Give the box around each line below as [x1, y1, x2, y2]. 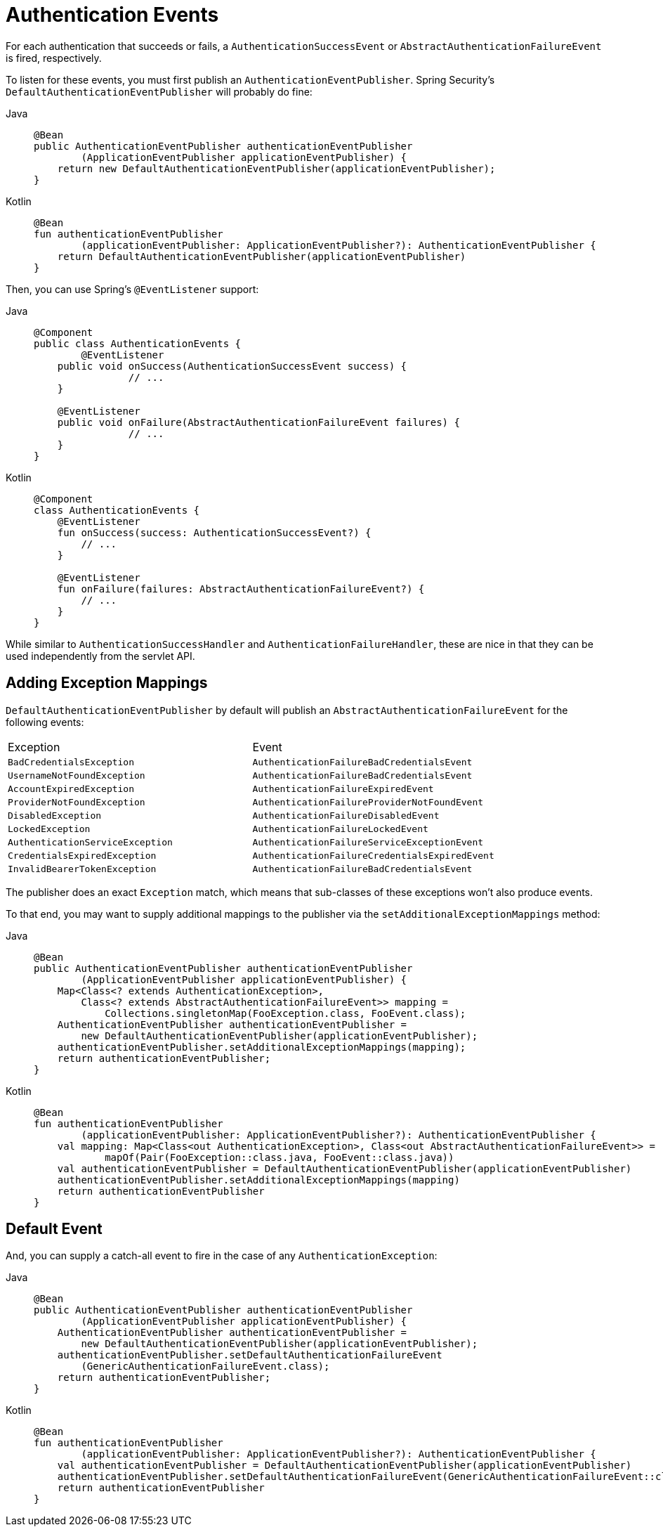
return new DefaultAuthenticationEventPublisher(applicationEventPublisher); [57, 162, 496, 174]
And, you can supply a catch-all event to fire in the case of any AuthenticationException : [6, 1249, 438, 1262]
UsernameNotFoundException [8, 770, 145, 781]
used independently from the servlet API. [6, 649, 195, 662]
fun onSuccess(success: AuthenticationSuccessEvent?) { [57, 526, 372, 538]
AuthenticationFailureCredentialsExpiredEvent [252, 850, 494, 861]
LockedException [8, 823, 91, 834]
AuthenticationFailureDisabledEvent [252, 810, 440, 821]
